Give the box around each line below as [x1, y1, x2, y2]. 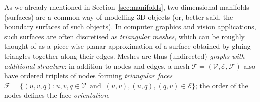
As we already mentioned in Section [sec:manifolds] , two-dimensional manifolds [4, 2, 249, 12]
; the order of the [195, 80, 248, 90]
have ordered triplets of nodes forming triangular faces [4, 70, 173, 81]
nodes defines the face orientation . [4, 90, 110, 100]
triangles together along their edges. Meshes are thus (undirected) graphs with [4, 50, 245, 61]
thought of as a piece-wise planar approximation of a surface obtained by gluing [4, 41, 251, 51]
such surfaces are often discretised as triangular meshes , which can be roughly [4, 31, 245, 41]
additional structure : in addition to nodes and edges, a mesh [4, 60, 190, 71]
